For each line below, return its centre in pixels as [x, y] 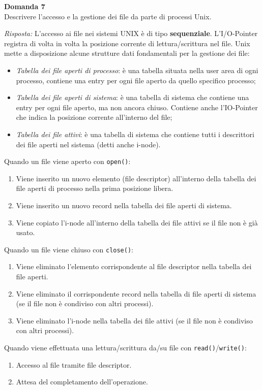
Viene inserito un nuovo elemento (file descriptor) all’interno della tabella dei [136, 178]
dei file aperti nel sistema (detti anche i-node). [88, 144]
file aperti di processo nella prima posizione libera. [95, 188]
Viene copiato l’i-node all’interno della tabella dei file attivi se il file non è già [137, 222]
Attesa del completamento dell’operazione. [82, 382]
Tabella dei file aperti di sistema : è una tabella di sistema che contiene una [133, 97]
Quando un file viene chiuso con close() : [69, 249]
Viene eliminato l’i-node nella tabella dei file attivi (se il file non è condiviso [134, 320]
